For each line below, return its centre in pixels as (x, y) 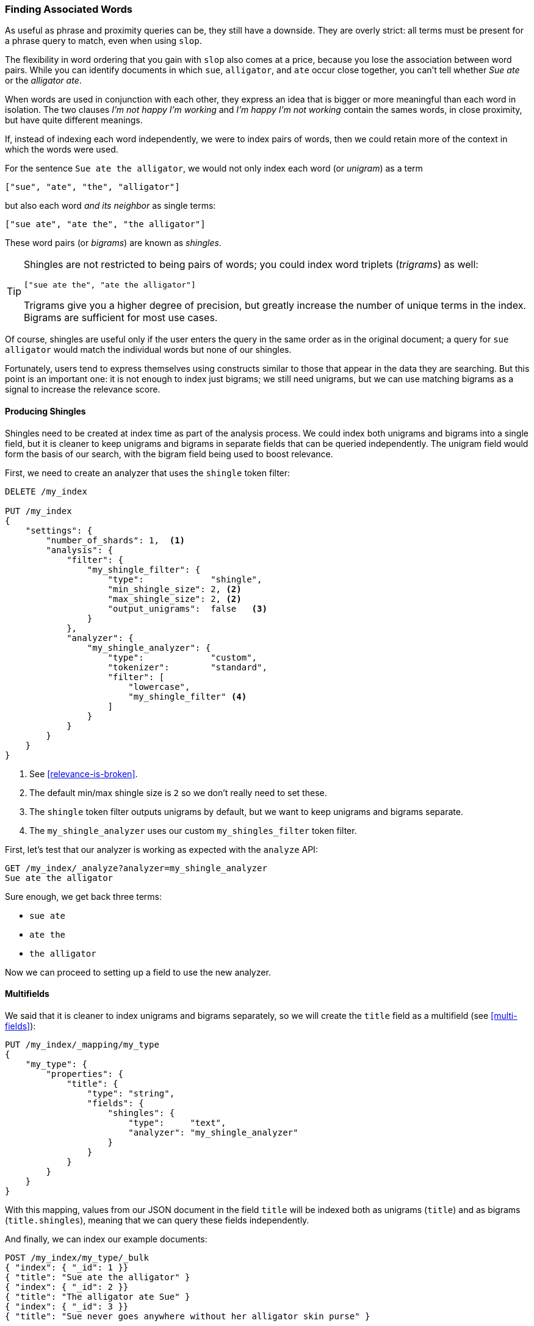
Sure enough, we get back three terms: (84, 896)
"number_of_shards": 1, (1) (116, 540)
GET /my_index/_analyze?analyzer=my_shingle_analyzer (136, 868)
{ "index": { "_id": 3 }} (67, 1306)
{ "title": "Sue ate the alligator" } (98, 1277)
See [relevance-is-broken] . (84, 774)
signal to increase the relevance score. (83, 389)
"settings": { (59, 530)
